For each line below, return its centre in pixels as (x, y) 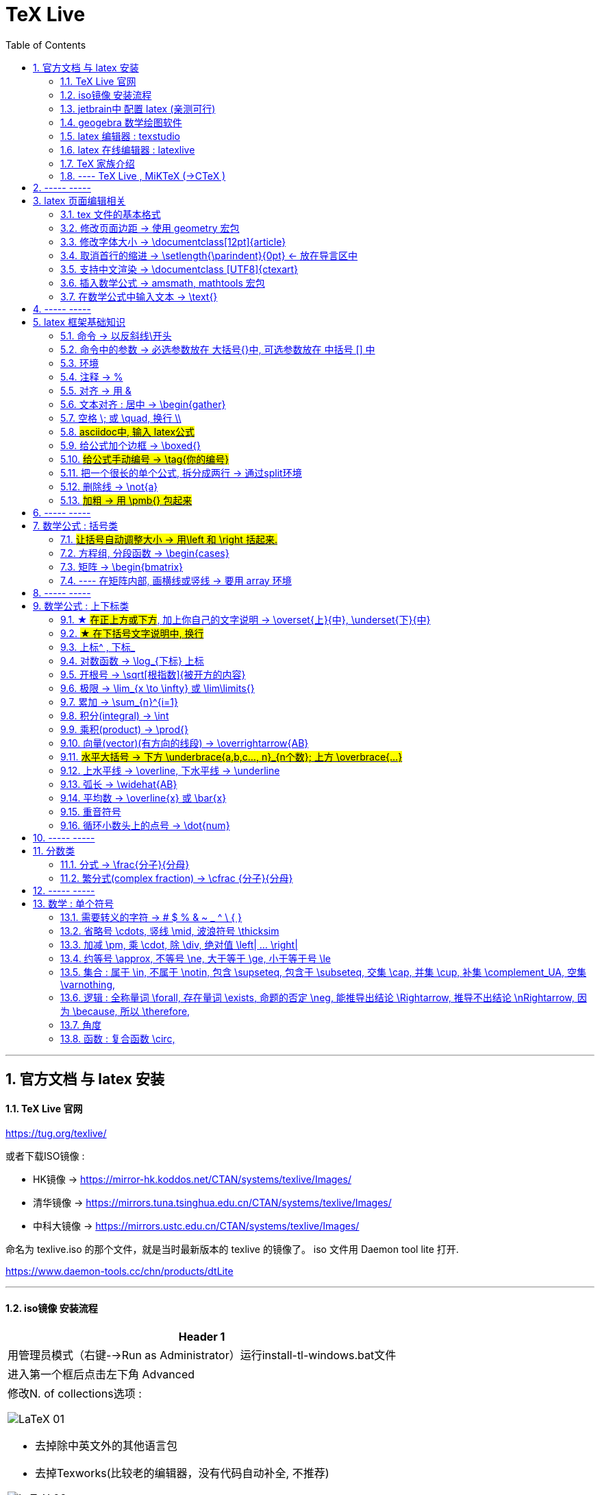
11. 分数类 (54, 850)
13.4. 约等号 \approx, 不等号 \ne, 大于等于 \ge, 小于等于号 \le (196, 958)
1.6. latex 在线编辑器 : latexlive (128, 149)
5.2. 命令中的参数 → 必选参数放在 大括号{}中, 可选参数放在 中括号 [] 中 (218, 349)
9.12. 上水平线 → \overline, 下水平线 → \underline (170, 770)
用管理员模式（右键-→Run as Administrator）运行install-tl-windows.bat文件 (202, 1355)
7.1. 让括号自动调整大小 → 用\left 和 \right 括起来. (169, 539)
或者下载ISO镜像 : (45, 1156)
